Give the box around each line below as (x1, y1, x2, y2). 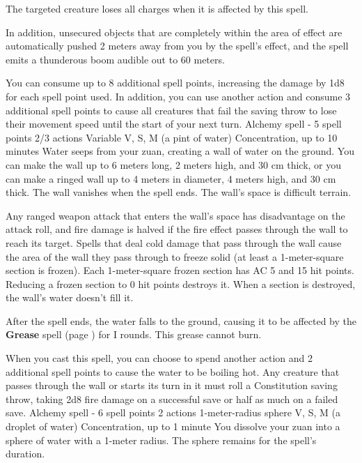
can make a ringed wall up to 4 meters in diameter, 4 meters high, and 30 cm (6, 171, 336, 185)
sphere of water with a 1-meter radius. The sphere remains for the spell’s (6, 432, 317, 447)
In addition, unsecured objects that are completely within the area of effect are (6, 24, 343, 39)
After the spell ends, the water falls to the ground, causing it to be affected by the (6, 313, 357, 328)
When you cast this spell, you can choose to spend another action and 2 (6, 351, 313, 365)
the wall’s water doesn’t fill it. (6, 290, 134, 305)
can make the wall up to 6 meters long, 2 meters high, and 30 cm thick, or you (6, 157, 342, 172)
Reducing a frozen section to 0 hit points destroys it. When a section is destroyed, (6, 276, 356, 291)
